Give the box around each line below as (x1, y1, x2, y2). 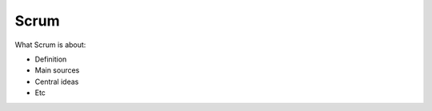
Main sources (34, 65, 80, 75)
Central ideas (34, 77, 79, 86)
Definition (34, 54, 67, 64)
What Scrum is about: (14, 40, 86, 50)
